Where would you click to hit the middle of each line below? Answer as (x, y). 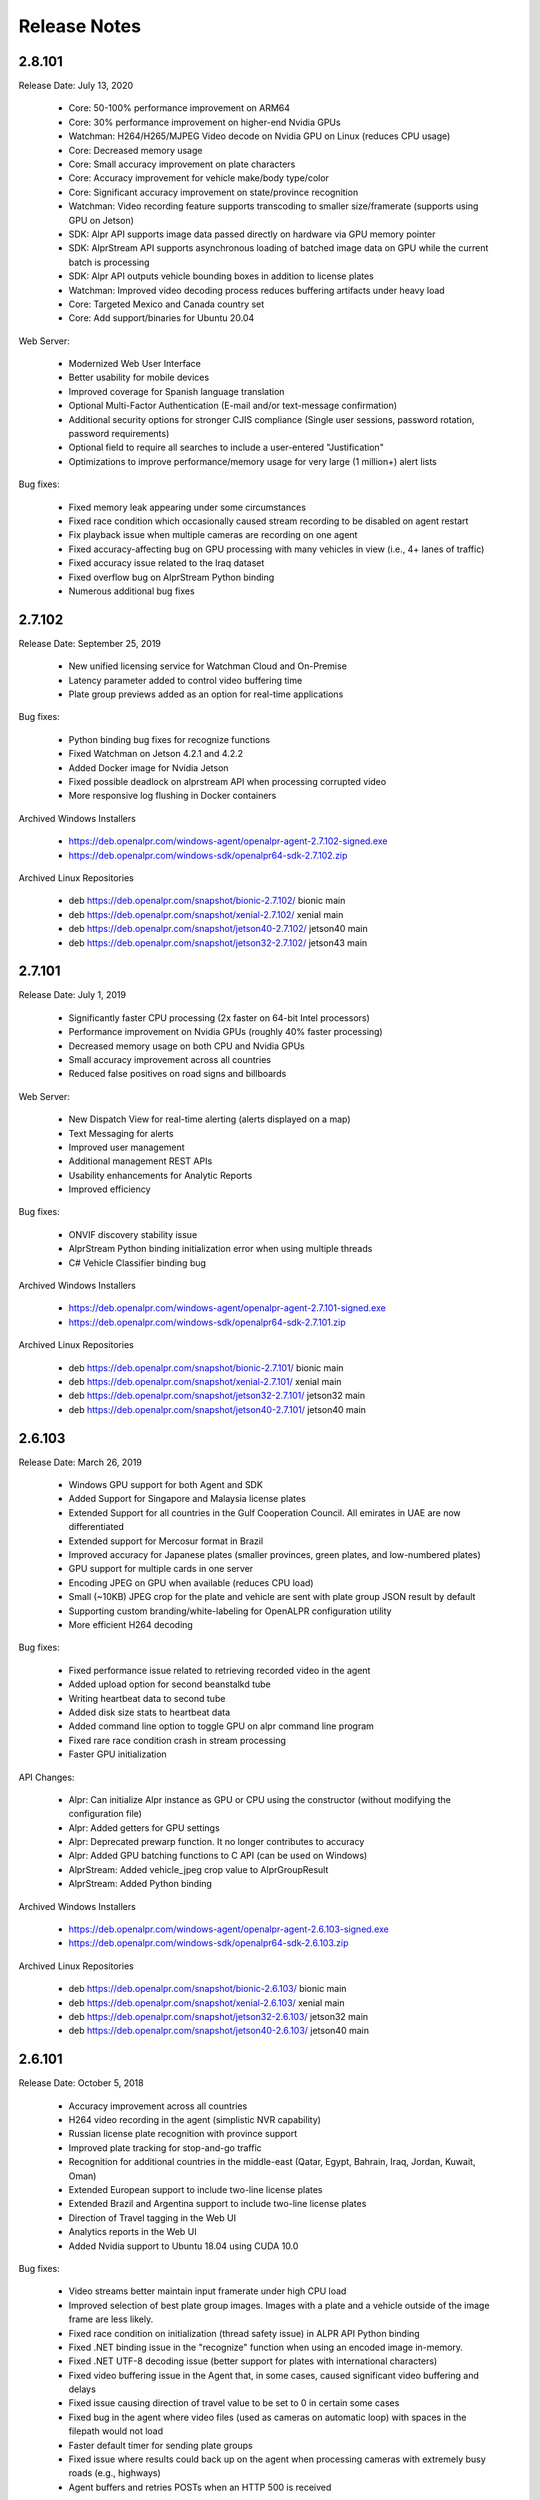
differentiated (96, 1527)
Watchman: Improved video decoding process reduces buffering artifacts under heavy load (256, 290)
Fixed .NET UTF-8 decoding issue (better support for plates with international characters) (253, 2361)
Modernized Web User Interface (135, 364)
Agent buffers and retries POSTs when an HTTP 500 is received (200, 2487)
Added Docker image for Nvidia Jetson (148, 767)
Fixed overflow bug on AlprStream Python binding (171, 577)
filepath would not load (116, 2431)
